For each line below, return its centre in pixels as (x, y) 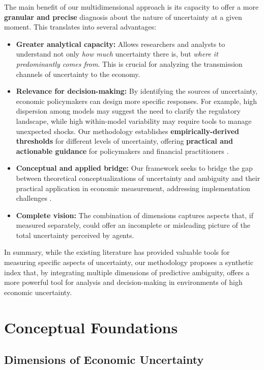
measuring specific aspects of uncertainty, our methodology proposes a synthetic (129, 262)
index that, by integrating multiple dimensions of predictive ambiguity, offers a (127, 272)
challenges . (34, 198)
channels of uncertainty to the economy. (78, 74)
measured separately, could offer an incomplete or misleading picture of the (133, 225)
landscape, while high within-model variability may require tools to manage (134, 121)
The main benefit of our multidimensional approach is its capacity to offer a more (131, 7)
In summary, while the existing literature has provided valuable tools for (117, 252)
